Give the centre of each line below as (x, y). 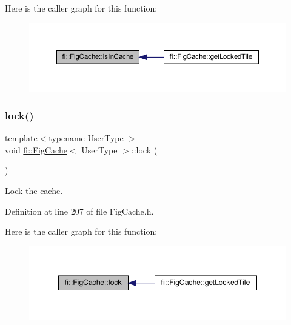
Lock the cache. (34, 191)
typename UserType (86, 138)
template (21, 138)
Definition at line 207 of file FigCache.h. (79, 211)
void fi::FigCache (36, 149)
